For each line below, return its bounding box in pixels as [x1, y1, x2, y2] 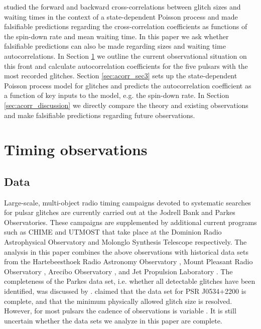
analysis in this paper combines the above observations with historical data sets [4, 246, 248, 257]
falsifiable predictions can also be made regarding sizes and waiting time [4, 41, 226, 51]
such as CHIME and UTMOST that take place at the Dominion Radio [4, 227, 222, 237]
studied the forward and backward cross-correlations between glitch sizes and [4, 2, 241, 12]
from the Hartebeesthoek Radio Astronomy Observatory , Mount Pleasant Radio [4, 256, 253, 267]
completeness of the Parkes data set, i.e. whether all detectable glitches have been [4, 276, 255, 286]
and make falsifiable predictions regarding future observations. [4, 109, 195, 120]
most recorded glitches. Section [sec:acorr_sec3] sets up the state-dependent [4, 70, 237, 81]
